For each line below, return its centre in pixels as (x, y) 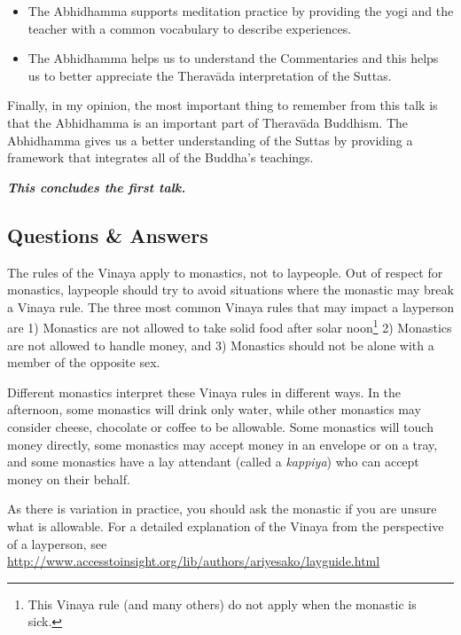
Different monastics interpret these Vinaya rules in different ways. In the (204, 392)
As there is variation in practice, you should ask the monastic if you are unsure (222, 509)
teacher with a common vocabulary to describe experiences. (190, 28)
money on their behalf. (69, 478)
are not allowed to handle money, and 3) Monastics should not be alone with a (221, 345)
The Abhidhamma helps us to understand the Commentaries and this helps (233, 58)
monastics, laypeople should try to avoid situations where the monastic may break (230, 290)
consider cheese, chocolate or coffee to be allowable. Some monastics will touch (220, 426)
